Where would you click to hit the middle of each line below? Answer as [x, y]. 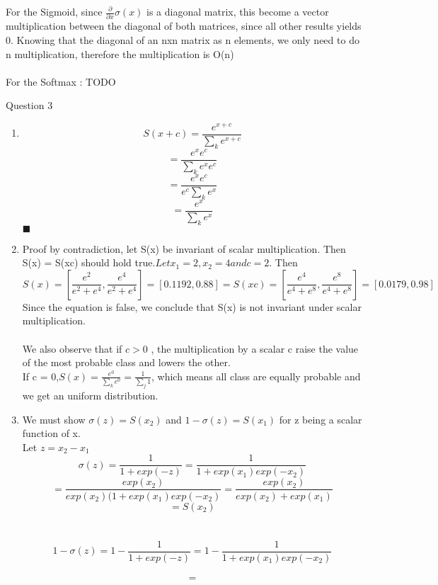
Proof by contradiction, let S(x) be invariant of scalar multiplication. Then [184, 248]
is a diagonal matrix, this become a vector [238, 11]
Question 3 [29, 105]
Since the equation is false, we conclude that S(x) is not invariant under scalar [192, 306]
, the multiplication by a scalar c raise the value [255, 348]
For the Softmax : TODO [61, 81]
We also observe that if [72, 348]
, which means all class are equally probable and [256, 376]
